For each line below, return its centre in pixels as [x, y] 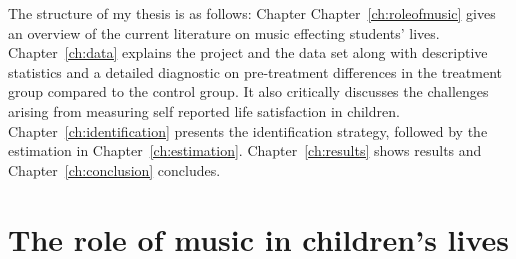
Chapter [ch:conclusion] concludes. [114, 169]
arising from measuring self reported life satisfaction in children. [204, 110]
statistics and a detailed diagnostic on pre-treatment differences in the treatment [255, 71]
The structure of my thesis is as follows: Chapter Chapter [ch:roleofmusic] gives [252, 13]
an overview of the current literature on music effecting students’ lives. [224, 32]
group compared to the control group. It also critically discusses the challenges [248, 91]
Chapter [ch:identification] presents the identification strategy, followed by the [248, 130]
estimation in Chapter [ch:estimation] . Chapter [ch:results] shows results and [245, 150]
